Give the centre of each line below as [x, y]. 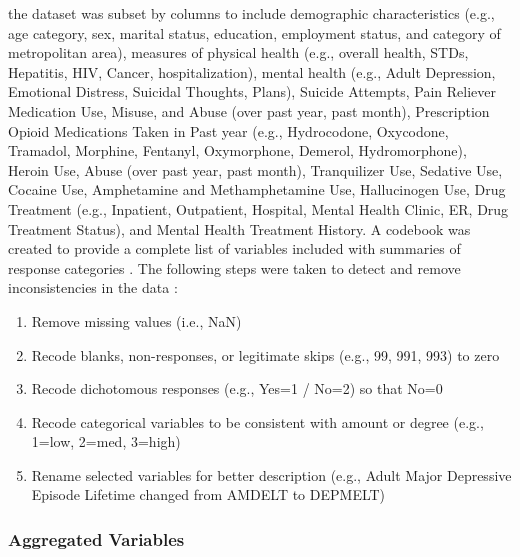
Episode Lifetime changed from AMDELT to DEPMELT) [208, 494]
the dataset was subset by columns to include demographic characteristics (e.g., [251, 13]
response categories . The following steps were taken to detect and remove [234, 267]
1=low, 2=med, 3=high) [106, 441]
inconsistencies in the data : [93, 287]
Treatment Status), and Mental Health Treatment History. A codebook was [239, 228]
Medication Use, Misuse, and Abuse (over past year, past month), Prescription [249, 110]
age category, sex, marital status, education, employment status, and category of [254, 32]
